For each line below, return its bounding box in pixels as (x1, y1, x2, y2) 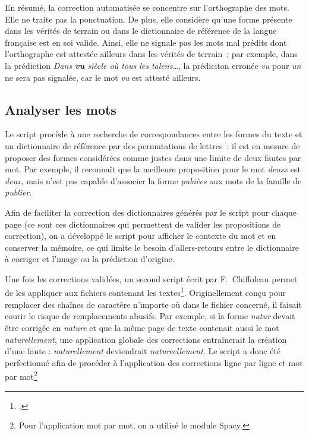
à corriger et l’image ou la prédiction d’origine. (5, 253, 175, 265)
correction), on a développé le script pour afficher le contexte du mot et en (5, 229, 276, 242)
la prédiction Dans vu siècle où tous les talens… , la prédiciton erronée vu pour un (5, 59, 301, 71)
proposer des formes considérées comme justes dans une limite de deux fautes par (5, 151, 301, 163)
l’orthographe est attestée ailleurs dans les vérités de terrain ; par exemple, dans (5, 48, 298, 60)
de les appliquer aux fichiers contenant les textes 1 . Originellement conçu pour (5, 285, 286, 299)
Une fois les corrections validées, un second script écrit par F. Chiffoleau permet (5, 272, 298, 285)
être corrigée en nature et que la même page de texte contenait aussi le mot (5, 321, 279, 333)
